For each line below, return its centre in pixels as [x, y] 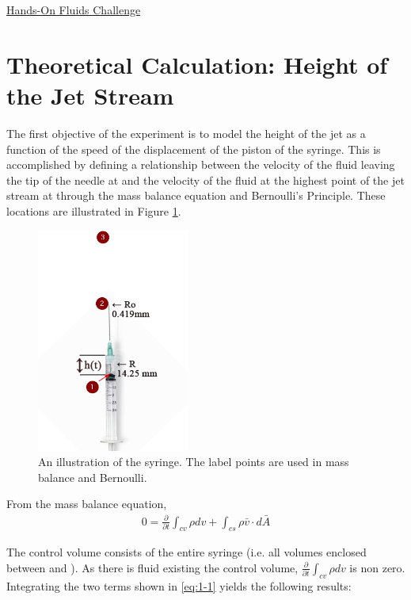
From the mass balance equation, [87, 504]
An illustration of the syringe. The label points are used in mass [194, 462]
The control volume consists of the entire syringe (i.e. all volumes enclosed [186, 552]
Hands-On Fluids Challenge [74, 10]
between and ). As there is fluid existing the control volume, [152, 567]
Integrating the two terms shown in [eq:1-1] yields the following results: [179, 585]
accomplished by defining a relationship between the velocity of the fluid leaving [201, 164]
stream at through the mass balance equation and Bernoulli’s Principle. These [196, 195]
